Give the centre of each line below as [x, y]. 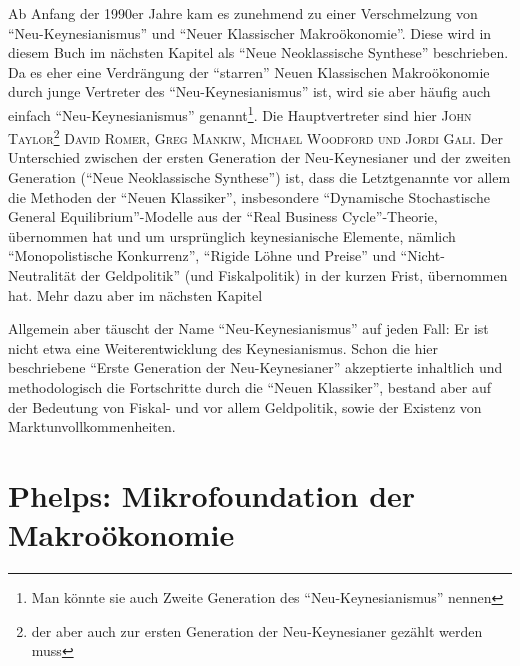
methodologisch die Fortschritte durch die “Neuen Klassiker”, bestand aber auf [250, 387]
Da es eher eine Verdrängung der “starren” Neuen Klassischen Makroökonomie [249, 71]
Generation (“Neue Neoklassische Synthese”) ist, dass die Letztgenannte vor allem [259, 177]
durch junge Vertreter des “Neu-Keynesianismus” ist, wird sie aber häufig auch [249, 91]
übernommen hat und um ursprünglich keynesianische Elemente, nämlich [232, 235]
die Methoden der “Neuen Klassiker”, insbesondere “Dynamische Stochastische [249, 196]
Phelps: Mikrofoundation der [212, 494]
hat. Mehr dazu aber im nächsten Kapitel [135, 294]
